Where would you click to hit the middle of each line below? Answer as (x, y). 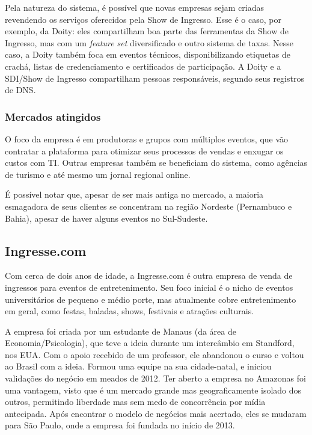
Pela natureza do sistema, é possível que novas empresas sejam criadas (135, 7)
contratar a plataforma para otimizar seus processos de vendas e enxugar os (144, 151)
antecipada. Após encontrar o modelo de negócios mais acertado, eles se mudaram (156, 413)
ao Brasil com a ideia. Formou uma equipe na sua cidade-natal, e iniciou (138, 366)
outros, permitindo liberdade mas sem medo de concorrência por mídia (135, 402)
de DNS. (20, 90)
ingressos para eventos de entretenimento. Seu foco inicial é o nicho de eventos (149, 287)
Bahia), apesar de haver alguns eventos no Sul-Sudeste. (106, 218)
